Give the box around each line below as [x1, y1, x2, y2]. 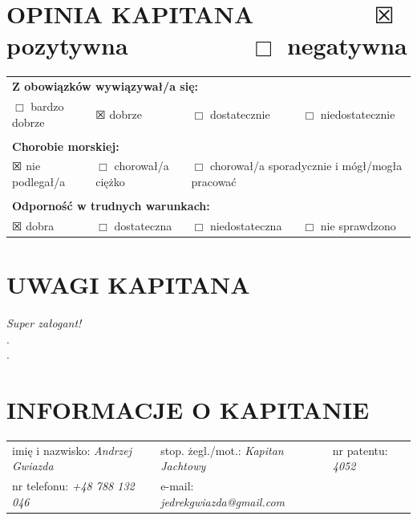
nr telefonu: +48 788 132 [12, 477, 135, 494]
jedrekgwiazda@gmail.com [160, 493, 285, 510]
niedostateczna [209, 217, 282, 234]
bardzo [30, 97, 64, 114]
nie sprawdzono [320, 217, 396, 234]
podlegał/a [12, 173, 66, 190]
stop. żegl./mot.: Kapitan [160, 441, 284, 458]
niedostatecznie [320, 105, 395, 122]
